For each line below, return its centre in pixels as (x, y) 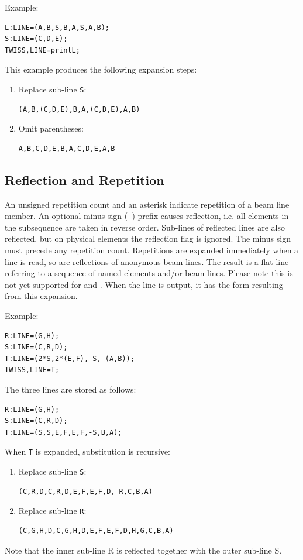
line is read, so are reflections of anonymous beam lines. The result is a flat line (147, 261)
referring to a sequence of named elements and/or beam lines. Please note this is (149, 273)
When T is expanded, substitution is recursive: (87, 451)
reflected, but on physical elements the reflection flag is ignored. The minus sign (148, 238)
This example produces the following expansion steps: (101, 69)
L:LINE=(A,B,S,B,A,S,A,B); (57, 27)
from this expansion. (41, 296)
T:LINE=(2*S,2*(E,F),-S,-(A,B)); (70, 358)
